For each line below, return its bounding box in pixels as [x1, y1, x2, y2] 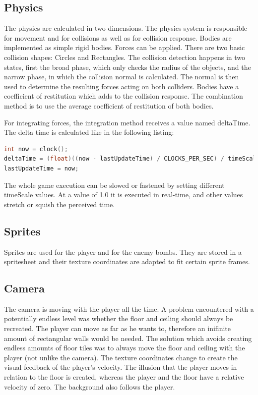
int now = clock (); [4, 145, 68, 153]
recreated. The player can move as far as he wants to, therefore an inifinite [4, 323, 231, 334]
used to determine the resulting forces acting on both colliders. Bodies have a [4, 81, 239, 91]
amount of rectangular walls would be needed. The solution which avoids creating [4, 333, 252, 343]
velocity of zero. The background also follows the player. [4, 381, 175, 392]
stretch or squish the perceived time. [4, 199, 115, 209]
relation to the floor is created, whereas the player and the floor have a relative [4, 372, 244, 382]
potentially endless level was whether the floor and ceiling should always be [4, 313, 233, 324]
